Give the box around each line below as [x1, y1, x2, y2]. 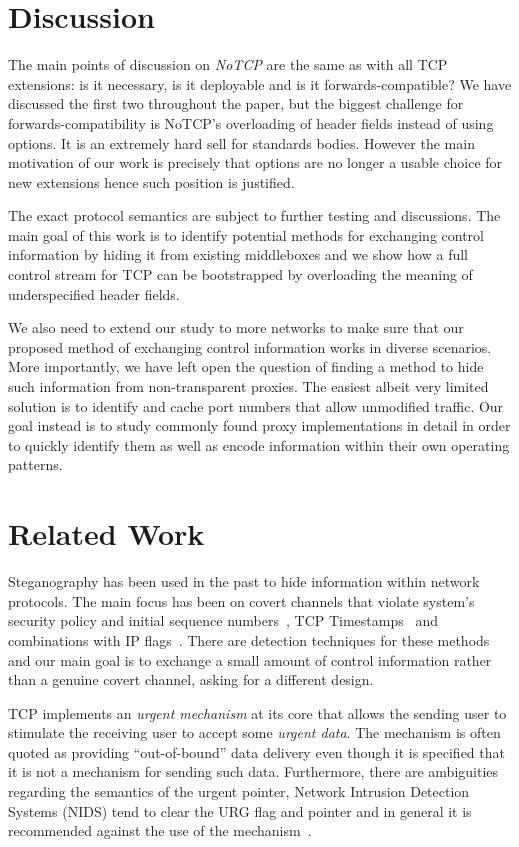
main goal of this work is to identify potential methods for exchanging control [8, 224, 484, 245]
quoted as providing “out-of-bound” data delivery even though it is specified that [8, 741, 505, 762]
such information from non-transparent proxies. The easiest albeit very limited [8, 376, 489, 397]
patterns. [8, 454, 63, 475]
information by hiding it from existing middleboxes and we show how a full [8, 244, 469, 265]
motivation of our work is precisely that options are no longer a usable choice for [8, 152, 503, 173]
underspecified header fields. [8, 283, 180, 304]
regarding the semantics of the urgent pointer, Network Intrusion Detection [8, 781, 470, 802]
